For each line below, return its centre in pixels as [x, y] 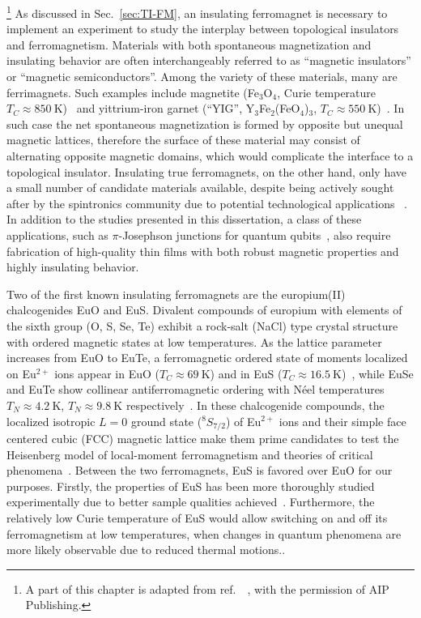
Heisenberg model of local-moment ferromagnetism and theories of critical [190, 454]
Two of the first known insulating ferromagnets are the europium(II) [176, 294]
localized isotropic [51, 421]
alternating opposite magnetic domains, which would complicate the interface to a [210, 156]
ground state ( [166, 421]
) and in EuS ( [246, 373]
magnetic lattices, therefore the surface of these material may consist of [183, 140]
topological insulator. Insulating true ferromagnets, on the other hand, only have [206, 171]
